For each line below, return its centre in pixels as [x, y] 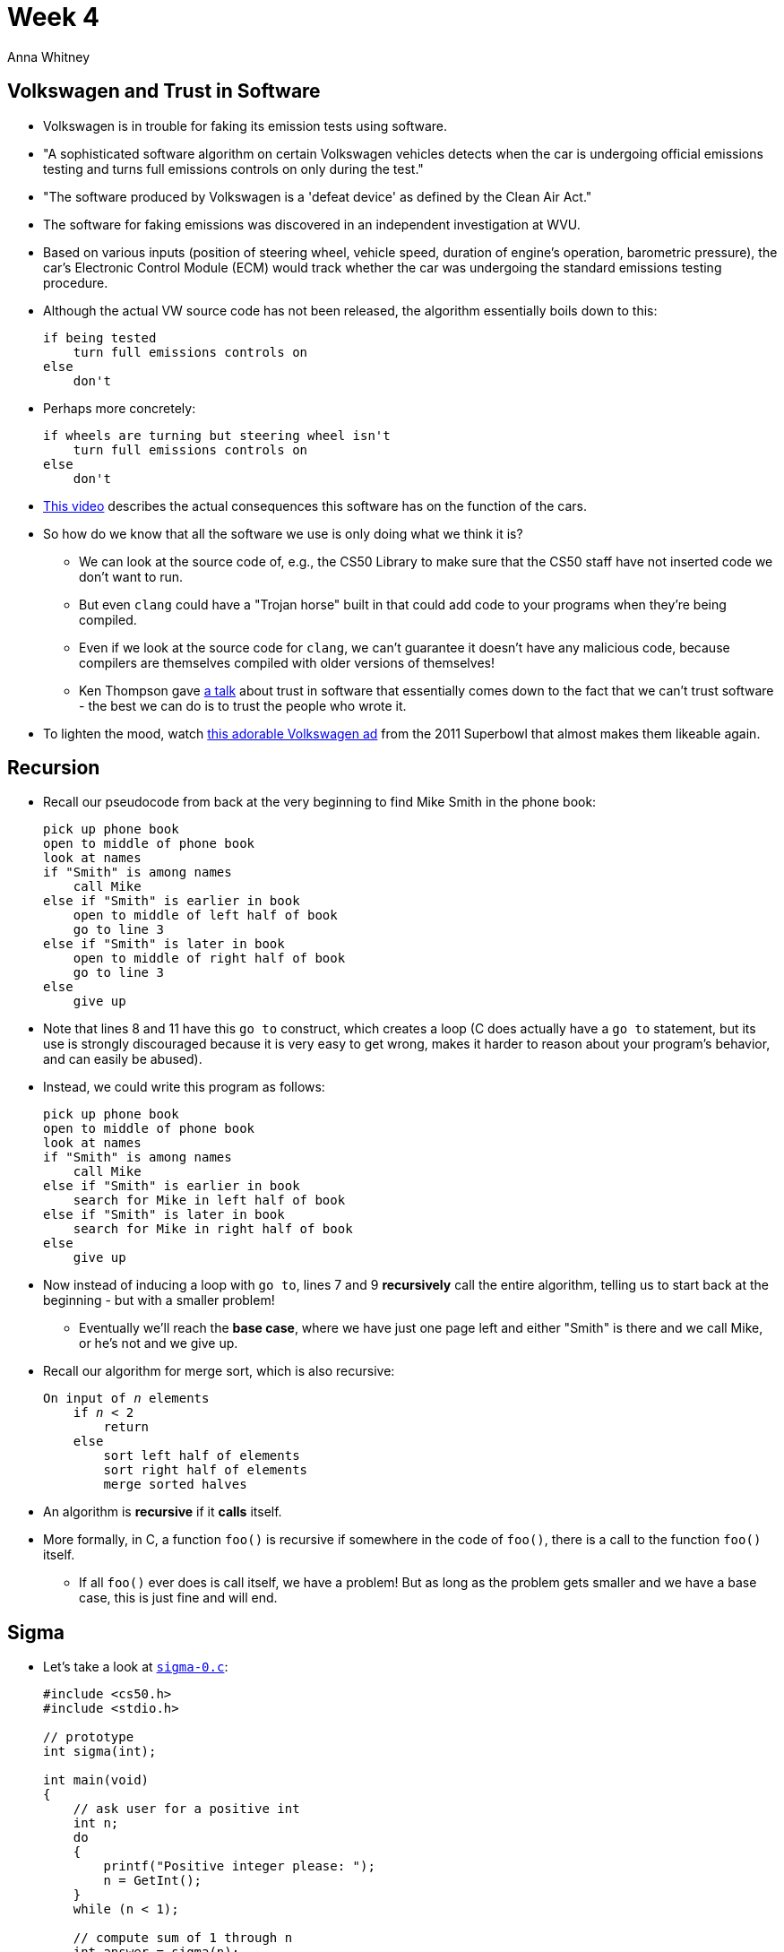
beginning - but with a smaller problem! [159, 1300]
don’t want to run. [131, 576]
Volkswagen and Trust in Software [164, 91]
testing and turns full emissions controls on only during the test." [233, 168]
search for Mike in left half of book [209, 1201]
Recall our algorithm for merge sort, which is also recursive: [219, 1371]
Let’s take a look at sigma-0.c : [136, 1667]
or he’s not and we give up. [159, 1343]
